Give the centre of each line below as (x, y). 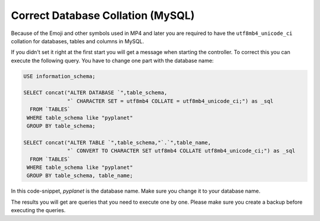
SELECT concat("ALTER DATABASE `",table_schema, (95, 93)
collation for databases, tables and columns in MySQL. (78, 41)
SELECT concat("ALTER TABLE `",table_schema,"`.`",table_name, (117, 142)
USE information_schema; (60, 76)
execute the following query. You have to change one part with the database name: (112, 60)
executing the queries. (38, 210)
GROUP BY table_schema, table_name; (80, 176)
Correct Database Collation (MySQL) (103, 15)
